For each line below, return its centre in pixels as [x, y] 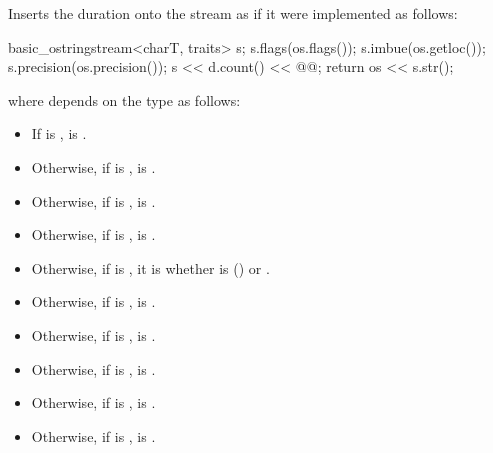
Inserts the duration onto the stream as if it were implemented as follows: [233, 13]
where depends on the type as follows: [124, 99]
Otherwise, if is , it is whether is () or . [150, 267]
